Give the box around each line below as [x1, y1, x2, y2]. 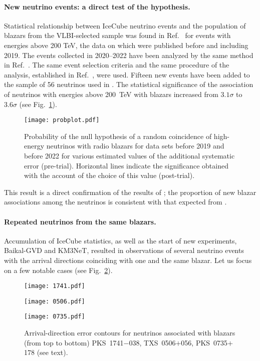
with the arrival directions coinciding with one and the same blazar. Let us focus [4, 254, 252, 265]
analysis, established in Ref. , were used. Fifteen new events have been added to [4, 69, 250, 79]
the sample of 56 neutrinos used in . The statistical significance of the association [4, 79, 253, 89]
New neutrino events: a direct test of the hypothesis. [4, 1, 190, 11]
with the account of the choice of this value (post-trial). [24, 170, 195, 180]
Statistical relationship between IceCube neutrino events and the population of [4, 20, 246, 30]
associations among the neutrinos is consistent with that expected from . [4, 196, 227, 207]
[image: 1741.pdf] [24, 282, 85, 290]
